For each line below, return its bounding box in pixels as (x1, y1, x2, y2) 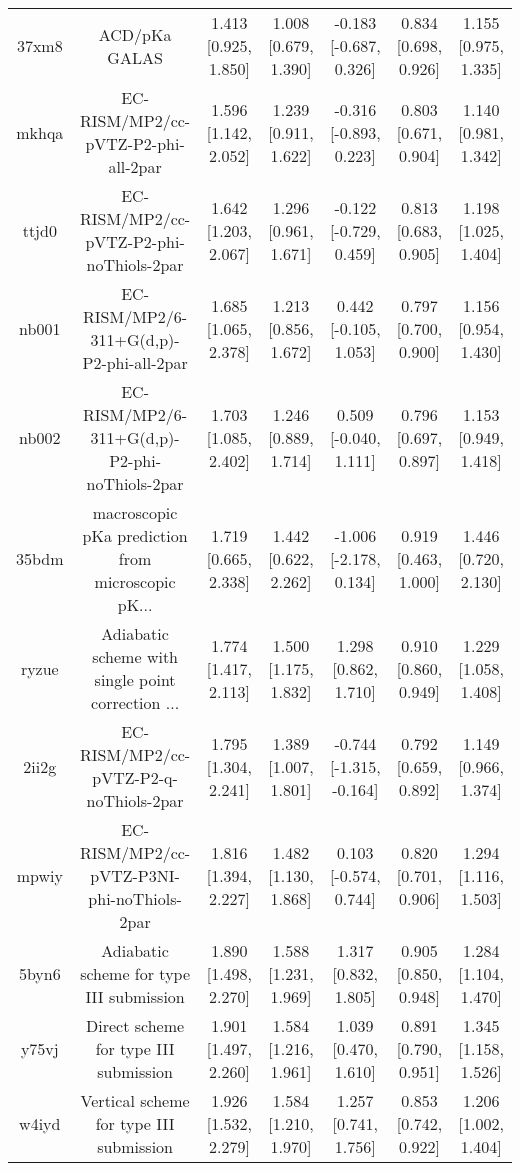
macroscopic (92, 501, 178, 524)
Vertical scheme (80, 1089, 190, 1112)
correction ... (91, 691, 180, 714)
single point (94, 668, 176, 691)
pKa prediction (82, 524, 188, 547)
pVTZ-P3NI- (90, 864, 180, 887)
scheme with (92, 645, 178, 668)
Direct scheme (86, 1014, 185, 1037)
